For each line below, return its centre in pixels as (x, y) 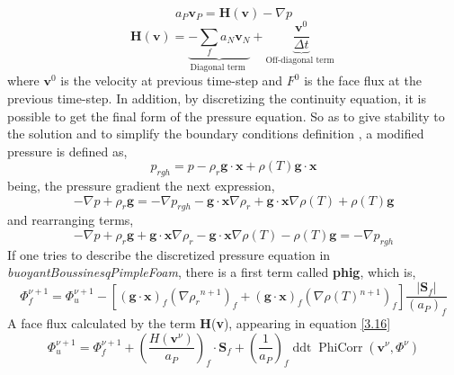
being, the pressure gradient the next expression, (141, 186)
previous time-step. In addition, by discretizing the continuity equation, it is (217, 98)
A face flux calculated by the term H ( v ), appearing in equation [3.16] (199, 322)
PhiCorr (341, 348)
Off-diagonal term (300, 61)
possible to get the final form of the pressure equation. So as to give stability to (226, 116)
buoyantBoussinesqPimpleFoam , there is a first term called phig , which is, (212, 272)
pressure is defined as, (67, 151)
